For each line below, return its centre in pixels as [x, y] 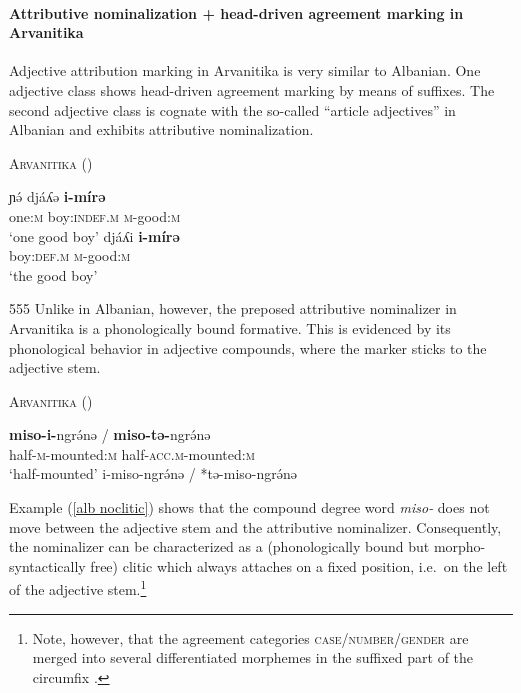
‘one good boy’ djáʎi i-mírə [94, 235]
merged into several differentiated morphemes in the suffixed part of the [253, 657]
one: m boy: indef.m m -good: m [95, 215]
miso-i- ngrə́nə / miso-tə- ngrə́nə [110, 434]
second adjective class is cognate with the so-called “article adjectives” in [232, 109]
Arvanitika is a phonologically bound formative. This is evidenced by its [230, 327]
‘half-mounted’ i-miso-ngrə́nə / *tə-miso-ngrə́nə [153, 473]
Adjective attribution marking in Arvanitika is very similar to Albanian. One [245, 70]
